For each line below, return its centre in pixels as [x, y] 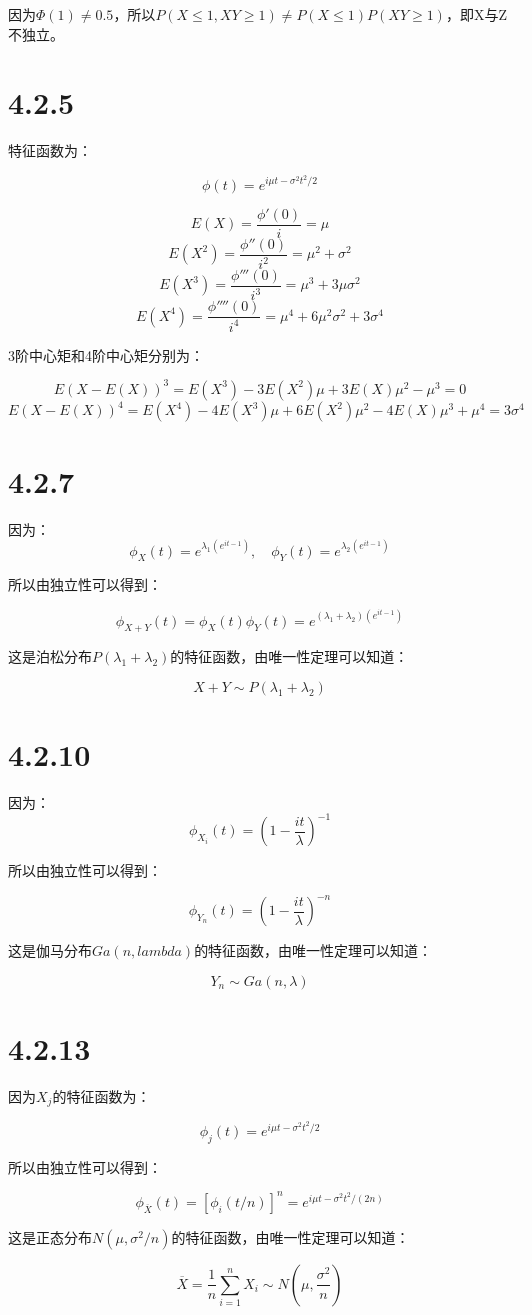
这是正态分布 [50, 1236]
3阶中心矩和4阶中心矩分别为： [106, 354]
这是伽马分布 [50, 950]
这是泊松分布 [50, 656]
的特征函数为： [101, 1095]
